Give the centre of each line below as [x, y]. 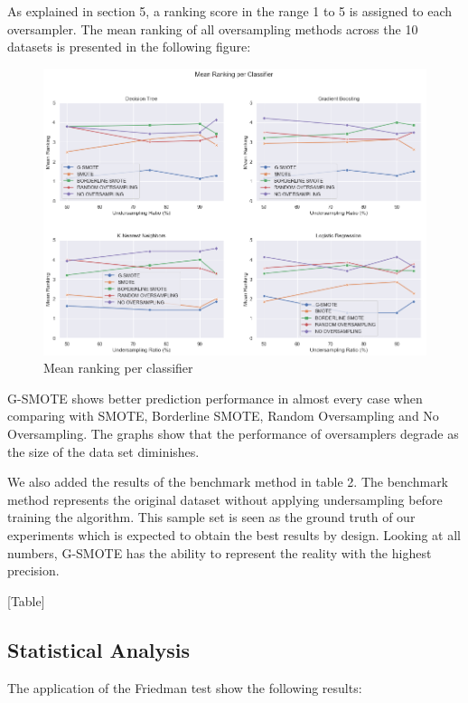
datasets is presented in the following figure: [129, 47]
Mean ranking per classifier [118, 368]
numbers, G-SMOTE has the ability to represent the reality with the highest [220, 552]
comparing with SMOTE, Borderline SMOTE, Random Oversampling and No [223, 416]
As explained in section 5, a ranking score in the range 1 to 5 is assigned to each [230, 11]
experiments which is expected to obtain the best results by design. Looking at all [234, 535]
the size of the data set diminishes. [103, 451]
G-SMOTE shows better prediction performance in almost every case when [215, 398]
